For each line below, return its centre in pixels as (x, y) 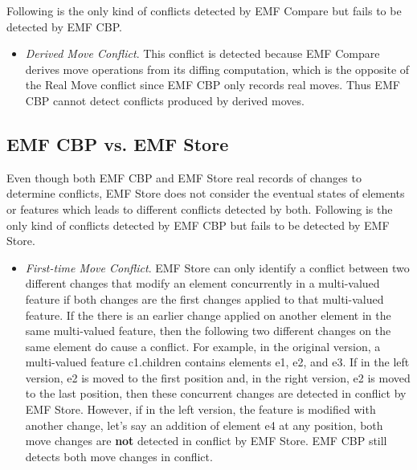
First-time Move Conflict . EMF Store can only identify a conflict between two (217, 267)
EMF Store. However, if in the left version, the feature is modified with (200, 409)
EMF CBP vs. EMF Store (118, 143)
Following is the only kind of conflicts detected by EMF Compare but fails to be (204, 10)
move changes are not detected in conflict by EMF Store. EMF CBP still (206, 441)
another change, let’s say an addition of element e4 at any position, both (204, 425)
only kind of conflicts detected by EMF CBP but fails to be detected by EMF (198, 225)
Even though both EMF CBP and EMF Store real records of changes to (184, 177)
